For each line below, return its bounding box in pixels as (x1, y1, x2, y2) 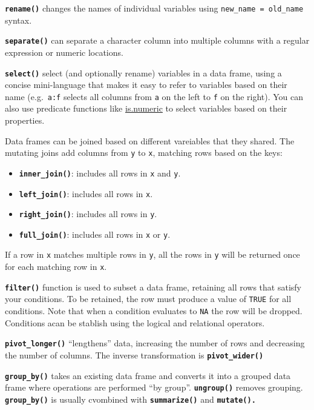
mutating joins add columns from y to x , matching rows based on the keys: (5, 146, 283, 159)
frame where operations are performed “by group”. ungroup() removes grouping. (5, 381, 303, 394)
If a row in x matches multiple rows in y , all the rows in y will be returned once (5, 248, 300, 261)
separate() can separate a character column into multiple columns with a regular (5, 34, 310, 47)
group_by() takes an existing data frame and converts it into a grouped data (5, 369, 291, 381)
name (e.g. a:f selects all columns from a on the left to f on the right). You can (5, 90, 304, 102)
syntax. (5, 13, 32, 26)
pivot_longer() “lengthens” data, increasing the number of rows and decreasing (5, 337, 305, 349)
